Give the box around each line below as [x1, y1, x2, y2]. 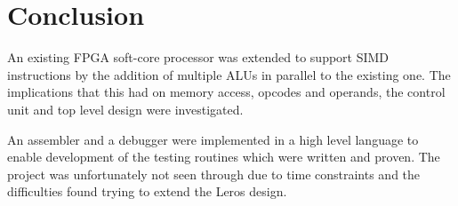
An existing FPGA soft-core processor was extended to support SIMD [7, 48, 390, 67]
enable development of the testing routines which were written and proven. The [7, 147, 440, 166]
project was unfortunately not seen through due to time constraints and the [7, 164, 421, 183]
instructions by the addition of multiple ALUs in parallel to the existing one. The [7, 65, 451, 83]
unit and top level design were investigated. [7, 99, 244, 118]
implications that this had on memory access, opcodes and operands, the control [7, 83, 446, 101]
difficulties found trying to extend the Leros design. [7, 182, 287, 201]
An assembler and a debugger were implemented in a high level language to [7, 130, 419, 148]
